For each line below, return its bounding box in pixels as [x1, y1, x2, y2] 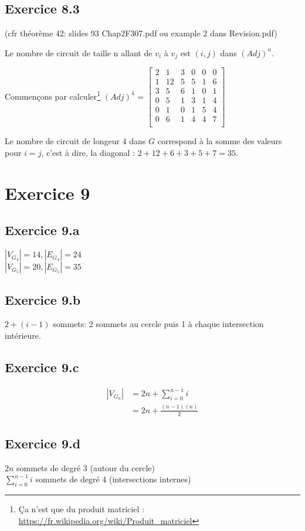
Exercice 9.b [5, 290, 81, 308]
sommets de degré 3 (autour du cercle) [16, 461, 155, 474]
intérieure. [5, 329, 41, 342]
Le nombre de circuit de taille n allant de [5, 46, 152, 59]
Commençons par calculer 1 [5, 88, 101, 102]
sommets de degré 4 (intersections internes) [35, 473, 191, 485]
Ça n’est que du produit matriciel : [18, 503, 144, 515]
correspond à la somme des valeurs [157, 135, 282, 147]
